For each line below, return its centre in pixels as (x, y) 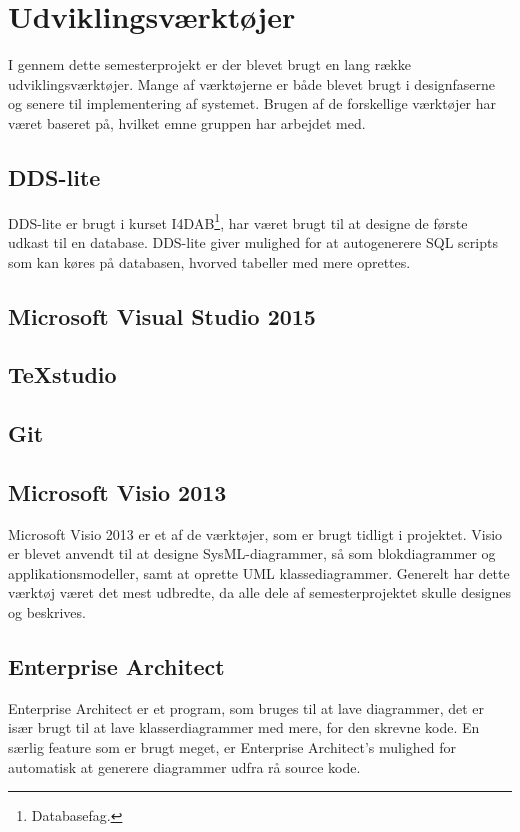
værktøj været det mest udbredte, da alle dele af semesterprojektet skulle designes (260, 592)
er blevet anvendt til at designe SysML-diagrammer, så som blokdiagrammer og (252, 553)
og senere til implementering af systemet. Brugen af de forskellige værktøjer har (252, 103)
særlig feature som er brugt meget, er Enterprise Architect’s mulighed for (232, 747)
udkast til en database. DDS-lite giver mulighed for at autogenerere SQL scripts (253, 241)
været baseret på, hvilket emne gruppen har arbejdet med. (187, 122)
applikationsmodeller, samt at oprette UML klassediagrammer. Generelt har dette (259, 572)
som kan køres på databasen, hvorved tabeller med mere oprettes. (209, 261)
